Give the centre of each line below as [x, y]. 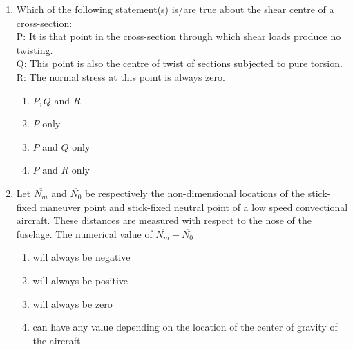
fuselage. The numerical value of [84, 233]
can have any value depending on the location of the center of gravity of [185, 327]
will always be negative [82, 257]
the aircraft [57, 340]
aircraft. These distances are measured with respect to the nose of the [164, 220]
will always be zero [73, 303]
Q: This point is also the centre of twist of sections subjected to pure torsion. [179, 63]
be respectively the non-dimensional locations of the [195, 193]
